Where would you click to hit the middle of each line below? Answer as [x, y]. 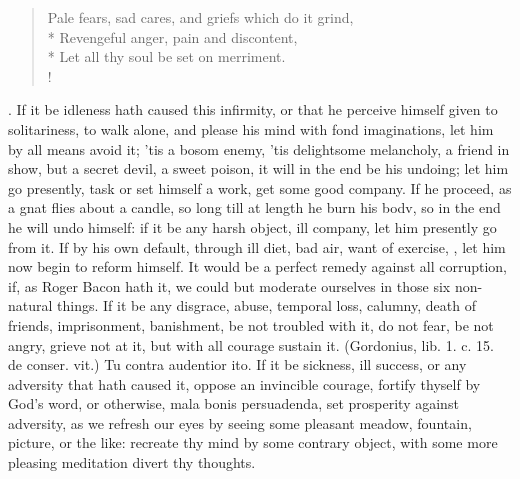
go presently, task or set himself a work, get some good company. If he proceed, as [260, 187]
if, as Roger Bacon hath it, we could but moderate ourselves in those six [229, 285]
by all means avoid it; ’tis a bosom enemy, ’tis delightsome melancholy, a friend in [259, 148]
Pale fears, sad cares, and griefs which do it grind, [200, 17]
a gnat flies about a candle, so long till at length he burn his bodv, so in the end [254, 207]
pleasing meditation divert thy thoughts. [132, 462]
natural [30, 305]
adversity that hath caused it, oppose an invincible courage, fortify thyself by [244, 383]
